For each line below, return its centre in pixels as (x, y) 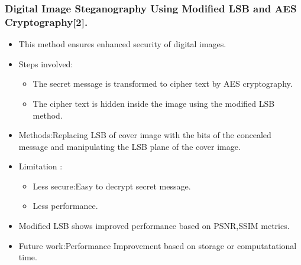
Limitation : (41, 166)
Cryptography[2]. (46, 22)
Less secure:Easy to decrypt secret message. (112, 186)
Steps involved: (46, 63)
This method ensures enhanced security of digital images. (122, 44)
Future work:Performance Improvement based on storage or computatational (158, 245)
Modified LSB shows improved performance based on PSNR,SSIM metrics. (154, 226)
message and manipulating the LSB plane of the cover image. (130, 146)
